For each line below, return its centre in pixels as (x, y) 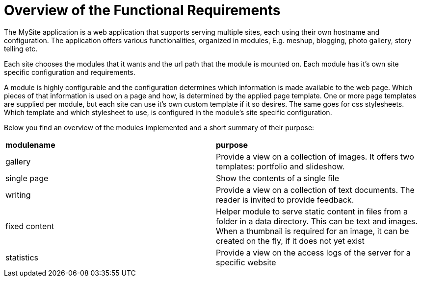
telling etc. (21, 48)
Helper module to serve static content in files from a (312, 211)
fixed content (30, 226)
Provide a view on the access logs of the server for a (313, 252)
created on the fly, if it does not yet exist (290, 241)
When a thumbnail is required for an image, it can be (313, 231)
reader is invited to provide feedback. (285, 199)
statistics (22, 257)
